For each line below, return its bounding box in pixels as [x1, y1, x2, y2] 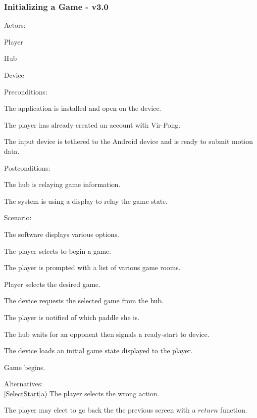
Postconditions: [4, 162, 51, 173]
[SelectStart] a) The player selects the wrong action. [4, 388, 159, 398]
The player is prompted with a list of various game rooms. [4, 262, 181, 273]
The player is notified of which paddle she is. [4, 312, 140, 322]
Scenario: [4, 212, 32, 223]
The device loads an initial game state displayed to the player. [4, 345, 193, 356]
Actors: [4, 20, 26, 30]
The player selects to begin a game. [4, 245, 111, 256]
